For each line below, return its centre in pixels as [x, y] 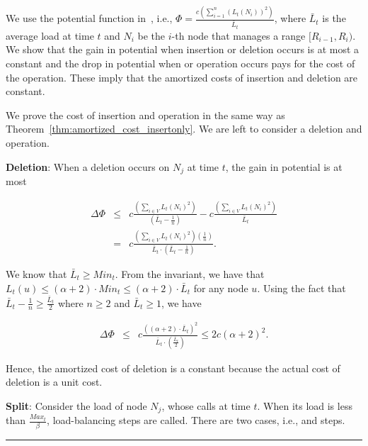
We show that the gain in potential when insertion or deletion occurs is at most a [183, 49]
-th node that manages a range [238, 35]
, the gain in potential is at [284, 166]
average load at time [50, 35]
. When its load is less [305, 405]
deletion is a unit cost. [54, 382]
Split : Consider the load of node [76, 405]
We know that [36, 273]
